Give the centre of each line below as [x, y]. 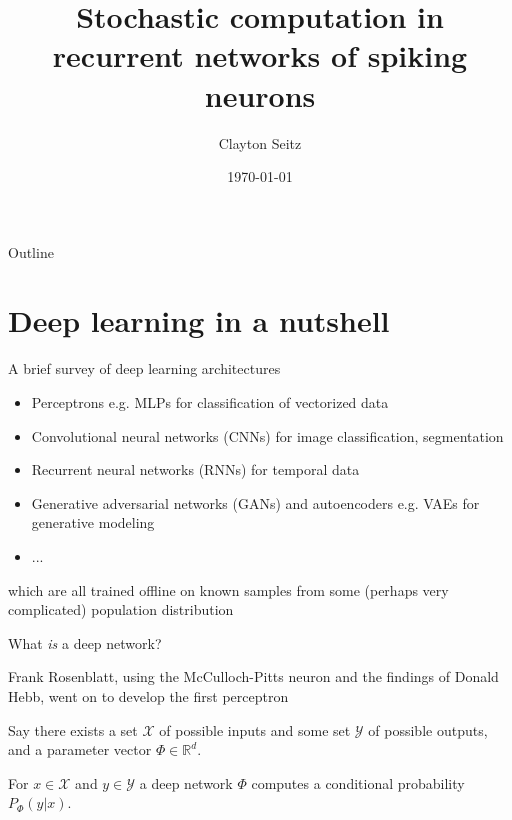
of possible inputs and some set [255, 729]
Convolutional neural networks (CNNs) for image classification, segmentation [267, 435]
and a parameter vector [80, 749]
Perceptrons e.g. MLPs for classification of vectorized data [210, 402]
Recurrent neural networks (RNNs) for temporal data [195, 469]
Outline [31, 251]
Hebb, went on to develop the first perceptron [148, 695]
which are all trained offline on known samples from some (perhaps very [228, 589]
